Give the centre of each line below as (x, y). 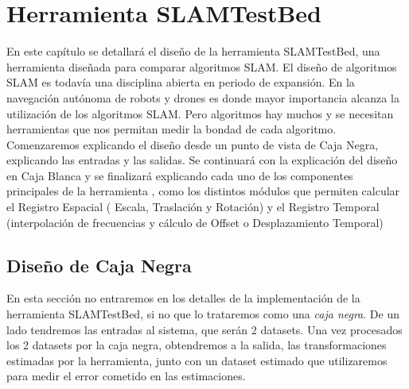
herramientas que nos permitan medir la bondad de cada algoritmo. (171, 129)
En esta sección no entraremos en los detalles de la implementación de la (183, 298)
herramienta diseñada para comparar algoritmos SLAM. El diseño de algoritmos (202, 66)
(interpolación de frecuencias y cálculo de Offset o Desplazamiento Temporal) (195, 222)
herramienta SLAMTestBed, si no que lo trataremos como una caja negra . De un (203, 314)
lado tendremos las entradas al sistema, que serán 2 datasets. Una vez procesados (204, 329)
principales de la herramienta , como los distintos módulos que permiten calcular (203, 191)
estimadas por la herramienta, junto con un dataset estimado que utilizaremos (197, 360)
